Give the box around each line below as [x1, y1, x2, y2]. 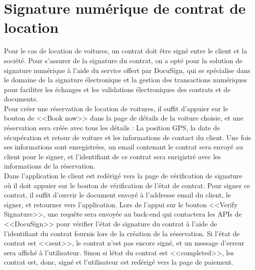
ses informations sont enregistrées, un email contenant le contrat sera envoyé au [4, 142, 243, 152]
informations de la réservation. [4, 161, 96, 171]
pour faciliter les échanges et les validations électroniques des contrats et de [4, 84, 230, 94]
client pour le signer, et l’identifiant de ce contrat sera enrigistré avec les [4, 151, 221, 161]
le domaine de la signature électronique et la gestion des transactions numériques [4, 74, 247, 85]
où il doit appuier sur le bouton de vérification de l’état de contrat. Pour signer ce [4, 180, 250, 190]
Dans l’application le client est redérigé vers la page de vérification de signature [4, 171, 243, 181]
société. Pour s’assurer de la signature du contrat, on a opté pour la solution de [4, 55, 243, 65]
